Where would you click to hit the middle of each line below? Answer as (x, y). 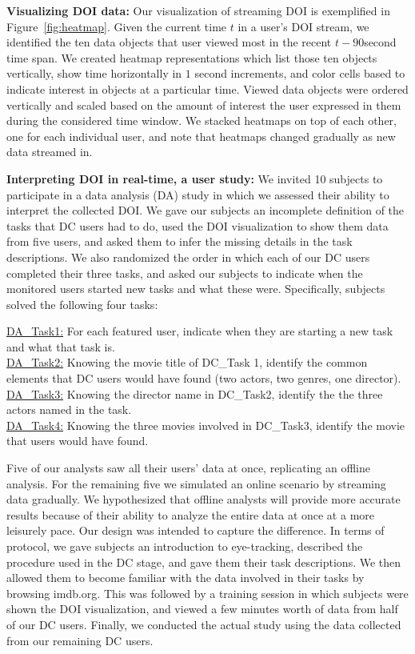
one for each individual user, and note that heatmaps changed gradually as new (201, 136)
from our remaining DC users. (80, 640)
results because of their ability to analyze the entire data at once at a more (191, 514)
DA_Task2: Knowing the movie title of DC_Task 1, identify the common (187, 362)
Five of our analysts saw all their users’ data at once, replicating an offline (188, 468)
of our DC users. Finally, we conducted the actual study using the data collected (204, 624)
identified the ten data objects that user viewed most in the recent (169, 42)
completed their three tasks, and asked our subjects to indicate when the (185, 273)
